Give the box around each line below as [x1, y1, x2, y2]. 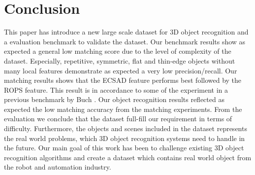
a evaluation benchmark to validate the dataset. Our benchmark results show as [4, 36, 246, 46]
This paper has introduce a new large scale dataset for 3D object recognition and [4, 27, 249, 37]
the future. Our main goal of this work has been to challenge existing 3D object [4, 142, 244, 153]
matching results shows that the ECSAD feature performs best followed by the [4, 75, 242, 85]
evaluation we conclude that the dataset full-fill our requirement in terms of [4, 113, 232, 124]
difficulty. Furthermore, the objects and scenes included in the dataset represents [4, 123, 247, 134]
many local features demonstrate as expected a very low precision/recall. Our [4, 65, 237, 75]
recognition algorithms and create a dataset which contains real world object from [4, 152, 252, 162]
